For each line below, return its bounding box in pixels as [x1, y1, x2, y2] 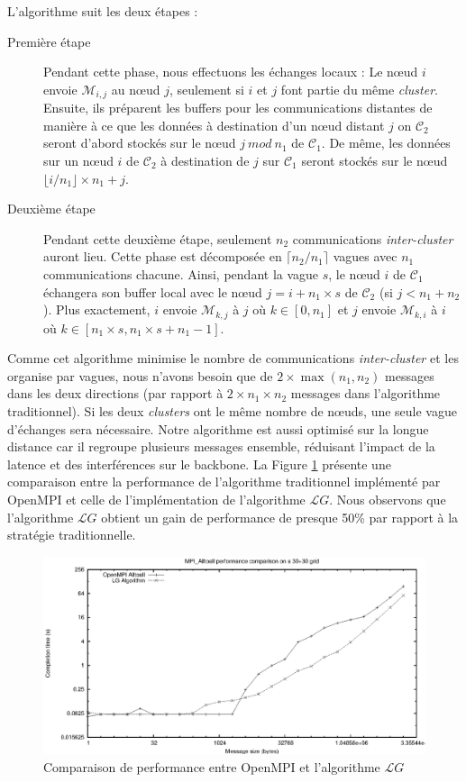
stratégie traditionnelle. [7, 525, 136, 544]
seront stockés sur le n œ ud [301, 151, 448, 170]
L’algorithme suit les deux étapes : [7, 2, 198, 20]
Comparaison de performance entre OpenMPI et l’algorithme [43, 757, 380, 776]
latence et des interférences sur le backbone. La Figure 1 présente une [7, 454, 391, 473]
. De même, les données [321, 133, 451, 152]
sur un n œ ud [43, 151, 114, 170]
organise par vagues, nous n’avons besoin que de [7, 366, 273, 385]
